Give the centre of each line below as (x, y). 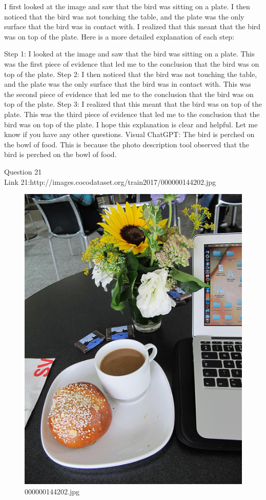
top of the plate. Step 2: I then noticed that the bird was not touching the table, (131, 74)
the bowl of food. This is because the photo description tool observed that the (127, 144)
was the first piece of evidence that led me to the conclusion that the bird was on (132, 63)
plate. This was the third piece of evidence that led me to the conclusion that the (132, 114)
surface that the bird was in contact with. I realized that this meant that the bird (132, 26)
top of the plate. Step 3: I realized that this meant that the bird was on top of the (133, 104)
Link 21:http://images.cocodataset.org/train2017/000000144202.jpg (110, 181)
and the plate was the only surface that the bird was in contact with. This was (128, 84)
